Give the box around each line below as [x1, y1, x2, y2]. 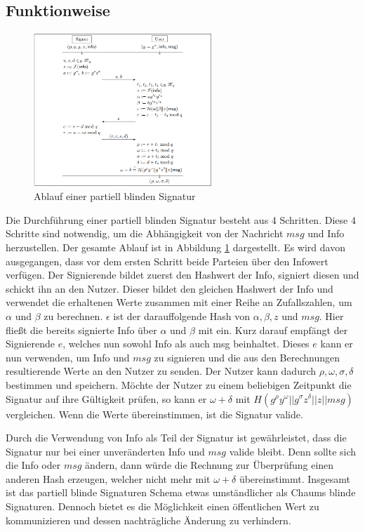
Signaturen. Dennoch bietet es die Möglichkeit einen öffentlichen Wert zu [6, 499, 319, 514]
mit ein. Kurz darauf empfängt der [198, 322, 348, 337]
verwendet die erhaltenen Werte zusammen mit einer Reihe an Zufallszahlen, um [6, 295, 352, 310]
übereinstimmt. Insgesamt [239, 471, 351, 486]
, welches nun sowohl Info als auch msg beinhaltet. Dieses [62, 336, 310, 351]
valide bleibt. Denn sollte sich [229, 444, 357, 458]
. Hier [319, 308, 344, 323]
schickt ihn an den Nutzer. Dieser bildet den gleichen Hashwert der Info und [6, 281, 333, 295]
